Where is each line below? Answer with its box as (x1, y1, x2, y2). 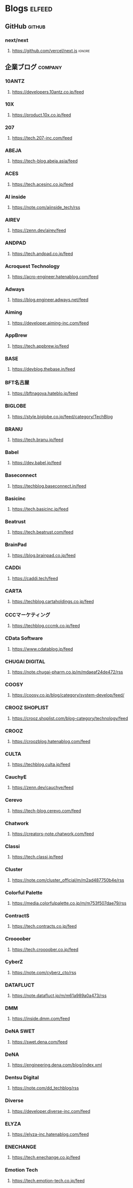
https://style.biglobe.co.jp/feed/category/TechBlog (12, 413, 113, 419)
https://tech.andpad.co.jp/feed (12, 251, 73, 256)
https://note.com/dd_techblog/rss (12, 1085, 79, 1091)
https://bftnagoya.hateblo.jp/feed (12, 391, 78, 396)
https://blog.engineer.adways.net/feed (12, 297, 89, 303)
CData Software (5, 635, 43, 642)
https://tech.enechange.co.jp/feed (12, 1155, 80, 1160)
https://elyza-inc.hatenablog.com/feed (12, 1131, 89, 1137)
